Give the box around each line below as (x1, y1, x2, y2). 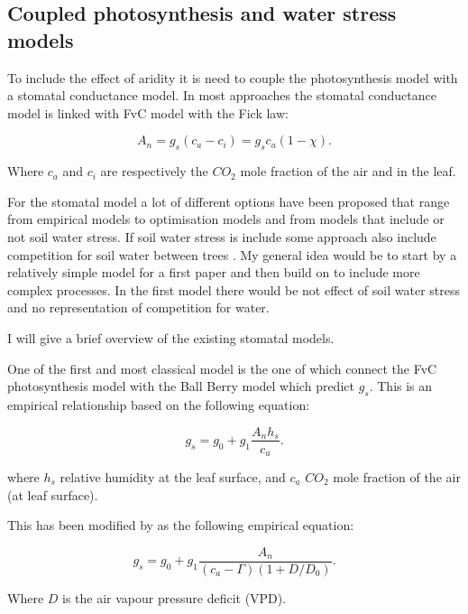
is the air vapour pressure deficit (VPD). (62, 588, 287, 607)
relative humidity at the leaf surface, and (60, 468, 286, 487)
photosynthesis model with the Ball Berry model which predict (7, 377, 354, 395)
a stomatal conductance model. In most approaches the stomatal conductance (7, 86, 436, 105)
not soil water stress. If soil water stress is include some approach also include (7, 227, 436, 246)
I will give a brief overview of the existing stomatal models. (7, 328, 335, 347)
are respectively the (100, 162, 208, 181)
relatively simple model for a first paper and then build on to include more (7, 263, 420, 282)
